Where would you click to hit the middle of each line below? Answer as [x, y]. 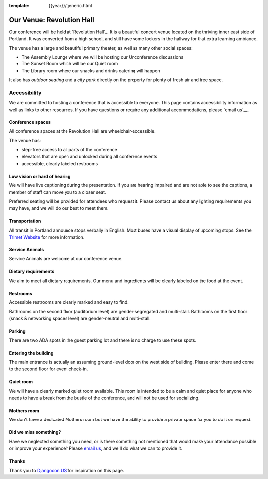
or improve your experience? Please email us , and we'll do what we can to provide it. [96, 448]
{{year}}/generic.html [70, 6]
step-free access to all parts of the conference [69, 149]
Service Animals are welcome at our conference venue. [66, 259]
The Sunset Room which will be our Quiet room [70, 64]
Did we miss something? [35, 432]
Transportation [25, 221]
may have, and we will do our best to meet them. [59, 208]
